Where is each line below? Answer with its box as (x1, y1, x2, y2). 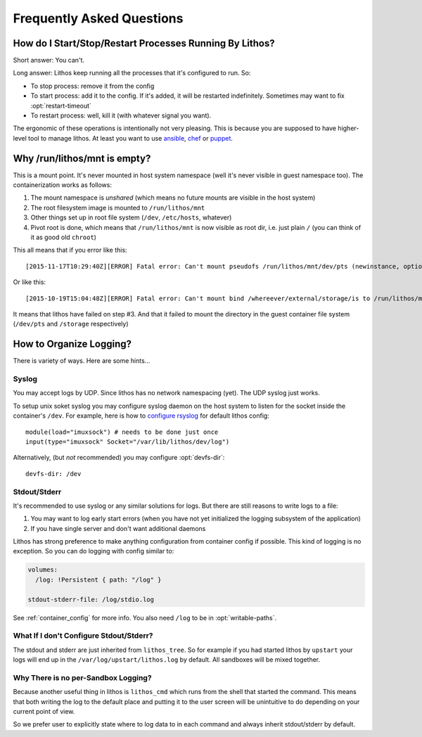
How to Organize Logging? (13, 338, 132, 350)
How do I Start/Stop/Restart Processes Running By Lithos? (13, 37, 275, 49)
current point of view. (13, 707, 75, 716)
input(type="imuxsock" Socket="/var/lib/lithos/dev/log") (25, 438, 230, 446)
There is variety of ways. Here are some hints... (13, 357, 151, 365)
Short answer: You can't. (13, 56, 84, 65)
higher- (338, 124, 359, 133)
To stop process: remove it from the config (30, 82, 155, 90)
